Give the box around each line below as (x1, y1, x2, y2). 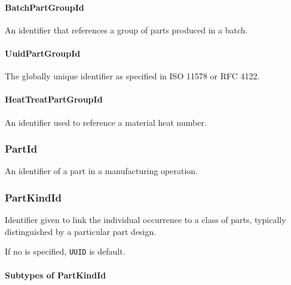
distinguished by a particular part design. (5, 225, 157, 237)
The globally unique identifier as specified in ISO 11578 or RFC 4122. (5, 70, 260, 82)
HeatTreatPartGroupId (5, 93, 103, 106)
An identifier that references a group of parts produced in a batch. (5, 23, 248, 36)
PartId (5, 141, 38, 156)
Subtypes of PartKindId (5, 268, 106, 281)
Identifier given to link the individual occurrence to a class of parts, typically (5, 213, 286, 226)
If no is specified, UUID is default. (5, 245, 125, 258)
